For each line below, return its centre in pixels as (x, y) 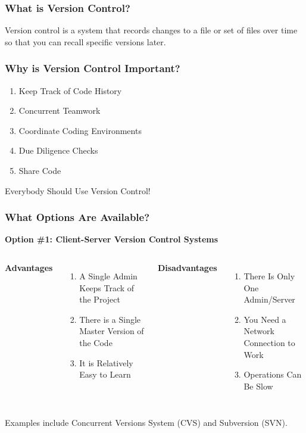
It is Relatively (106, 362)
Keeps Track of (107, 287)
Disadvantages (187, 267)
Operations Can (273, 374)
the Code (96, 342)
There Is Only (269, 276)
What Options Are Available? (77, 217)
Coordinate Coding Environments (80, 130)
